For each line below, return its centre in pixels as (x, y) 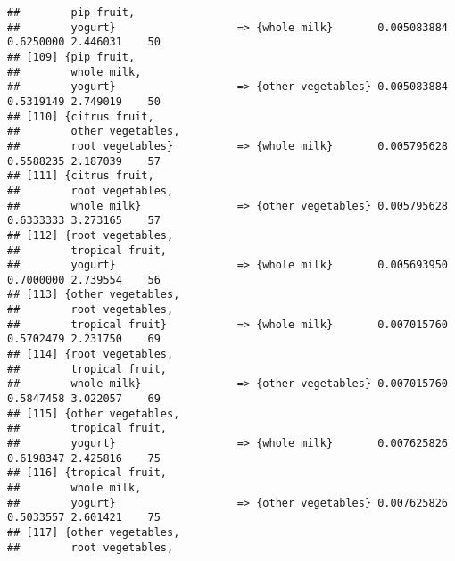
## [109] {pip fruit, (71, 57)
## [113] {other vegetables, (94, 295)
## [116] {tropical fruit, (87, 473)
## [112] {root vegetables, (91, 235)
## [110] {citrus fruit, (81, 116)
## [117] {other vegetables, (94, 532)
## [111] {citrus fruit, (81, 176)
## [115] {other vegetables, (94, 413)
